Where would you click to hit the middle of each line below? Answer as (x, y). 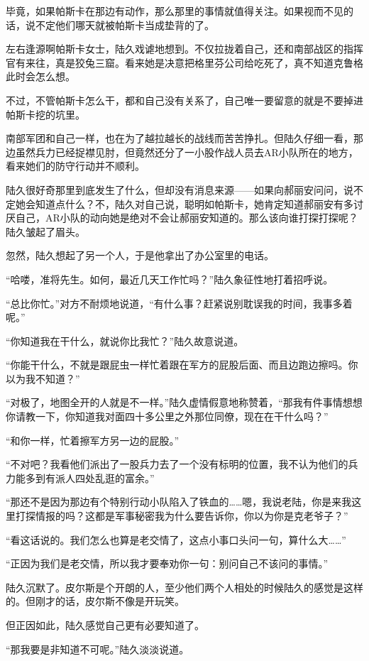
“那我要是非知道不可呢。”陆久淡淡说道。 (98, 649)
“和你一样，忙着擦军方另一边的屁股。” (93, 440)
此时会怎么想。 (40, 76)
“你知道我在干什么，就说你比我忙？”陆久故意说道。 (125, 340)
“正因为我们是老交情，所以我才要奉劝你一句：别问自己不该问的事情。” (167, 563)
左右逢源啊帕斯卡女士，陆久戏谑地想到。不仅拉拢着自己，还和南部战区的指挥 (184, 49)
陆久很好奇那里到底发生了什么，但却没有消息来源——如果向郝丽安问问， (175, 189)
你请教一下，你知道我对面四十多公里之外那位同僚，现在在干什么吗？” (167, 416)
